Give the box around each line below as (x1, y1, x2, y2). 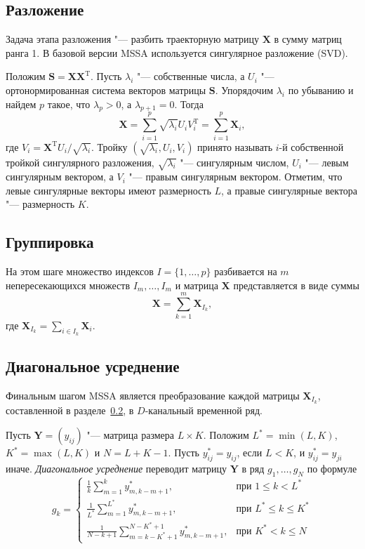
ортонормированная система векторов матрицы (6, 82, 206, 97)
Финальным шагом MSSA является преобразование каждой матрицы (6, 388, 300, 402)
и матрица (175, 277, 218, 292)
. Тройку (91, 139, 128, 154)
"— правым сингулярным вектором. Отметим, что (128, 169, 343, 184)
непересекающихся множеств (6, 277, 131, 292)
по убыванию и (288, 82, 354, 97)
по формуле (307, 461, 357, 476)
